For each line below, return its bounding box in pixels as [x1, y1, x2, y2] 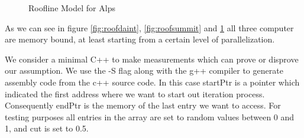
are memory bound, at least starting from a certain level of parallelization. [5, 33, 275, 45]
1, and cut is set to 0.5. [5, 122, 89, 134]
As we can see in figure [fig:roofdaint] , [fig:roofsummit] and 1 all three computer [5, 21, 294, 34]
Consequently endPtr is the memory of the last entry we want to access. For [5, 99, 281, 111]
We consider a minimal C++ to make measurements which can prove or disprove [5, 52, 299, 65]
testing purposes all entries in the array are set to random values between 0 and [5, 110, 295, 123]
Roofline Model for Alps [28, 2, 115, 14]
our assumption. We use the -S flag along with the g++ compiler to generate [5, 64, 283, 77]
